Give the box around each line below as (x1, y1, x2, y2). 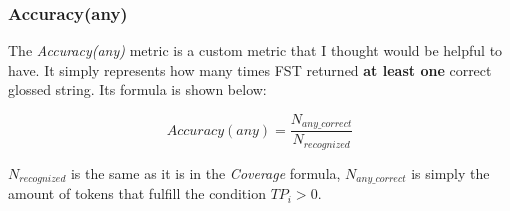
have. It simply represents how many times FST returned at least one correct (8, 59, 492, 80)
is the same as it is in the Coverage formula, (70, 162, 341, 183)
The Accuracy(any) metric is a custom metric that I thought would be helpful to (8, 40, 503, 61)
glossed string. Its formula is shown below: (8, 79, 267, 100)
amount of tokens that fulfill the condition (8, 183, 266, 204)
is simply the (411, 162, 490, 183)
